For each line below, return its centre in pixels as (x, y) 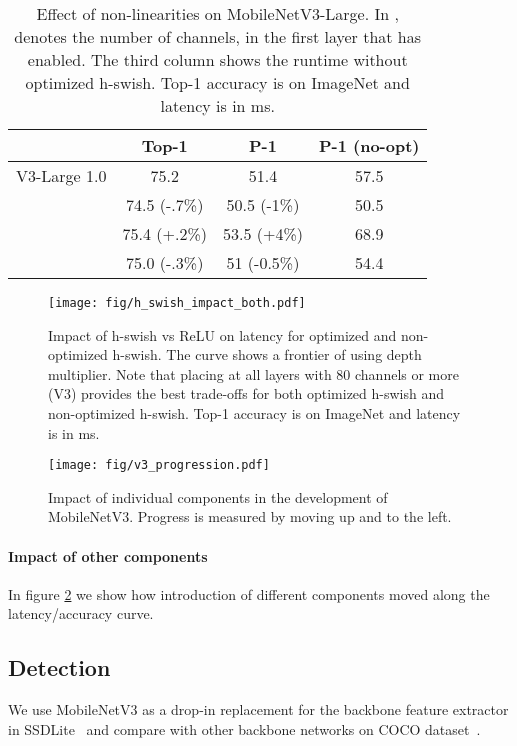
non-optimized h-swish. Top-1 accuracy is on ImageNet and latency (254, 413)
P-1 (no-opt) (369, 145)
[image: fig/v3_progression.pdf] (159, 465)
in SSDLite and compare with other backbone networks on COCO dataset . (244, 728)
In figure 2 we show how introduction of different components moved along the (249, 593)
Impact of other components (108, 555)
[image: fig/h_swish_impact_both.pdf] (177, 303)
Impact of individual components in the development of (218, 496)
